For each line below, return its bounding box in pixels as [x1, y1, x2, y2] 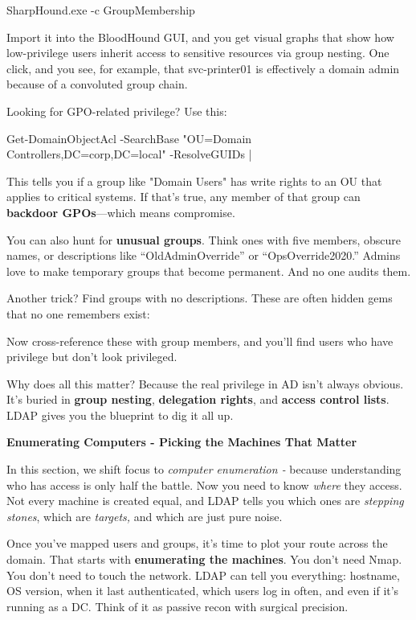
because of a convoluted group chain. [6, 76, 188, 92]
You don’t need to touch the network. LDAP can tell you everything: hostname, [6, 566, 400, 583]
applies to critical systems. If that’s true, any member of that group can [6, 188, 361, 205]
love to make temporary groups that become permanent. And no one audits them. [6, 262, 411, 279]
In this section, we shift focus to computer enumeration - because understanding [6, 461, 402, 478]
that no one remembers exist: [6, 305, 150, 322]
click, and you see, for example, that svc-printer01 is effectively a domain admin [6, 60, 400, 76]
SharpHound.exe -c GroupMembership [6, 2, 195, 18]
